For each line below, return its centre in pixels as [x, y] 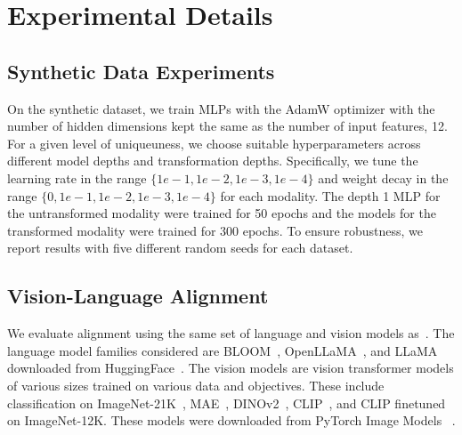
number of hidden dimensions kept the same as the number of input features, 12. [227, 126]
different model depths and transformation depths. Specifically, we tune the [213, 161]
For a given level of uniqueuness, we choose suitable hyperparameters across [214, 143]
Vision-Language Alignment [138, 296]
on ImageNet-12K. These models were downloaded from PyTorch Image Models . [231, 420]
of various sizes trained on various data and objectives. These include [196, 385]
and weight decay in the [383, 177]
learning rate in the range [77, 177]
